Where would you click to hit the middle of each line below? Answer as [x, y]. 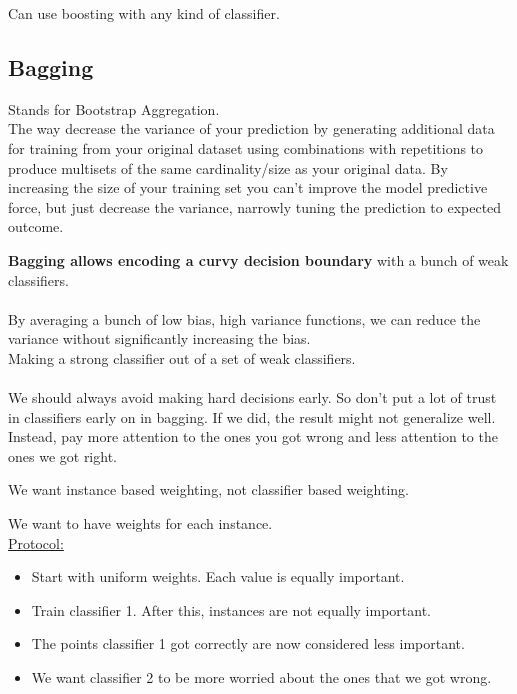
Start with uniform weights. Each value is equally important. [218, 576]
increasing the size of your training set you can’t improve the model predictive [248, 187]
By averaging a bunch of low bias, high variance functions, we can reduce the [244, 318]
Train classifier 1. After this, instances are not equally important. [231, 609]
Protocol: [36, 542]
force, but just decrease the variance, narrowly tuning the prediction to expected [255, 206]
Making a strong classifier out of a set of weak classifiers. [182, 357]
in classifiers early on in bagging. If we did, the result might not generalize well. [252, 416]
